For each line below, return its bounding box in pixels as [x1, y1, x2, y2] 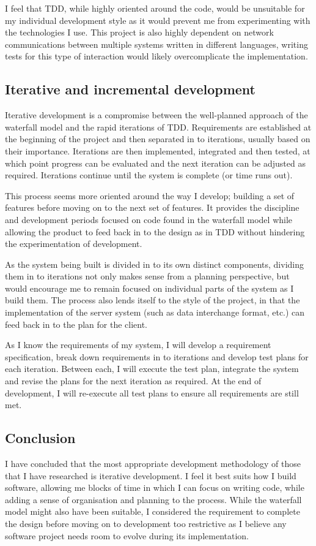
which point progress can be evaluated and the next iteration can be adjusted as [5, 156, 306, 169]
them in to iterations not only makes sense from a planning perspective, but [5, 270, 290, 282]
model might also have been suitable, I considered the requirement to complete [5, 505, 300, 518]
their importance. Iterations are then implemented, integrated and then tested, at [5, 144, 310, 157]
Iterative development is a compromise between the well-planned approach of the [5, 108, 308, 121]
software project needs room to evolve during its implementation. [5, 529, 249, 542]
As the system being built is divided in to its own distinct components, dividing [5, 257, 304, 270]
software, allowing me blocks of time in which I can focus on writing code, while [5, 481, 304, 494]
